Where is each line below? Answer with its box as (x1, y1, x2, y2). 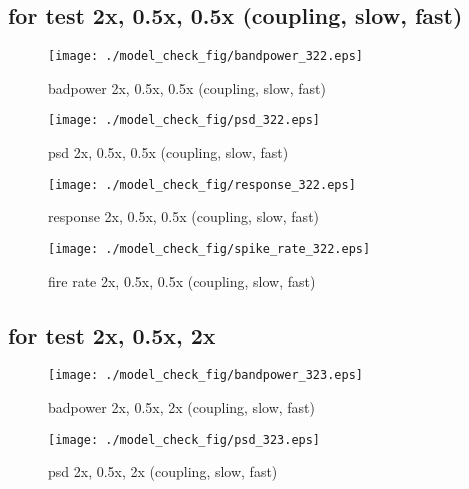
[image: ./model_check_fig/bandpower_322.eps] (48, 49, 363, 64)
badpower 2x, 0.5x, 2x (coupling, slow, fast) (48, 397, 315, 418)
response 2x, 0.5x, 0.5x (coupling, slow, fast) (48, 206, 320, 227)
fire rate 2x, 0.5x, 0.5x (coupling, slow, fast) (48, 270, 316, 291)
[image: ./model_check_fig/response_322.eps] (48, 177, 356, 192)
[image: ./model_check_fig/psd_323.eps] (48, 432, 321, 447)
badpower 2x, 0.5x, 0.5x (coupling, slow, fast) (48, 77, 326, 98)
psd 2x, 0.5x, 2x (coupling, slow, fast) (48, 461, 278, 482)
